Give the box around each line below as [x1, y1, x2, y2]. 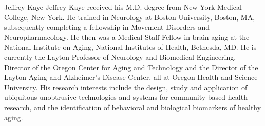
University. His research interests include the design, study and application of [4, 81, 248, 92]
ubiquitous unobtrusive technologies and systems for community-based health [4, 92, 248, 102]
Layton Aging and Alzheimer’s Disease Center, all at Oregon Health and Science [4, 72, 258, 82]
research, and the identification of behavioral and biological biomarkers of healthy [4, 101, 261, 112]
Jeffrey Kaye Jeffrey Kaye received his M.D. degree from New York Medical [4, 2, 242, 12]
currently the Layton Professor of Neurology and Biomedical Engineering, [4, 51, 236, 62]
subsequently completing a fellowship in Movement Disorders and [4, 22, 210, 32]
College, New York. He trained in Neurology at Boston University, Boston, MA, [4, 11, 255, 22]
